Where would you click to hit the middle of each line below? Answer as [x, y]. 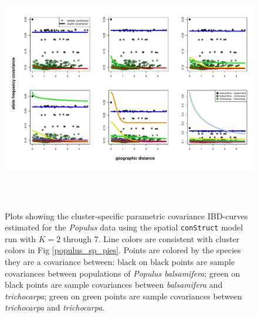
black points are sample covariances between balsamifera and [114, 285]
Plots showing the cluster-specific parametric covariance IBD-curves [126, 216]
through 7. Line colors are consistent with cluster [151, 238]
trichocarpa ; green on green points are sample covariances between [123, 296]
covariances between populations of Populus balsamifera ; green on [123, 273]
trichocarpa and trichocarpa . [55, 307]
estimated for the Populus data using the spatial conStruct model [124, 227]
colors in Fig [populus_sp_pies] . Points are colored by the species [123, 250]
